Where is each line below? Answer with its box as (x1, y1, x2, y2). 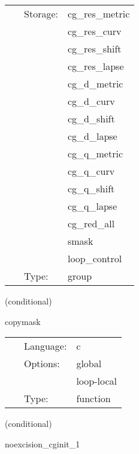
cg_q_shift (67, 181, 115, 195)
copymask (5, 315, 41, 327)
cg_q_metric (67, 147, 123, 160)
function (76, 391, 111, 406)
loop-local (76, 374, 117, 388)
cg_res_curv (67, 24, 122, 38)
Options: (24, 356, 60, 371)
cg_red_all (67, 216, 115, 230)
